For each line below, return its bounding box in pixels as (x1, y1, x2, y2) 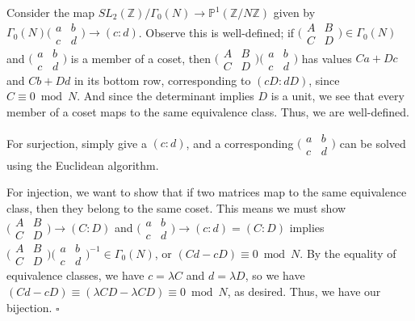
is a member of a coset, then (70, 49, 212, 66)
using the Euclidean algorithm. (6, 156, 159, 173)
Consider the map (6, 4, 95, 20)
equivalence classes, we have (6, 267, 145, 284)
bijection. (6, 298, 52, 315)
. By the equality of (300, 244, 396, 261)
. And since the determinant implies (77, 87, 254, 104)
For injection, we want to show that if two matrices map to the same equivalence (6, 184, 407, 201)
